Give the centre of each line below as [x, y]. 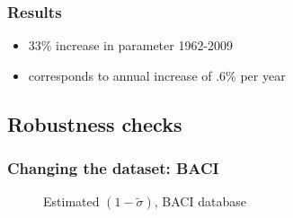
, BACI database [200, 201]
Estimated [71, 201]
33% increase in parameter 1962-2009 [131, 45]
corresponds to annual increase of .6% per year [157, 75]
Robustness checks [95, 123]
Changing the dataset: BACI [113, 168]
